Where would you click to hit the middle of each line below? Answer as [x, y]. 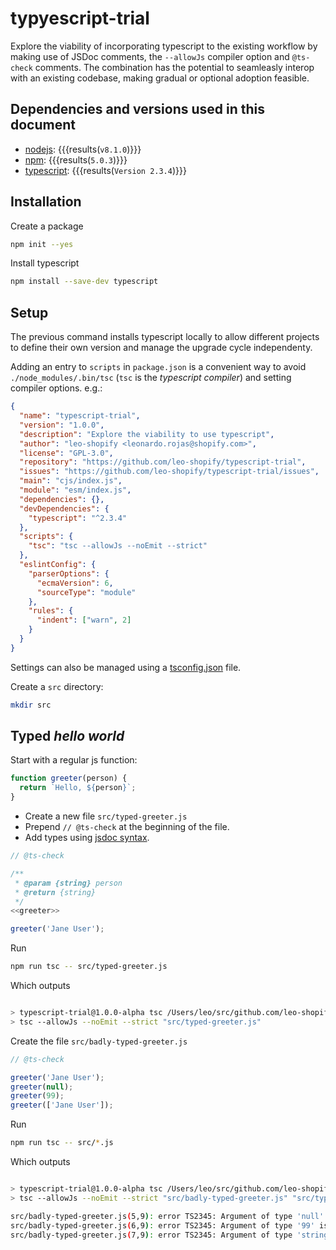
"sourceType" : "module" [86, 592]
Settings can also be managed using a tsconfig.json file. [126, 667]
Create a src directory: [57, 686]
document [43, 125]
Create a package [47, 226]
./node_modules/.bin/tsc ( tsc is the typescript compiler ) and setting [151, 378]
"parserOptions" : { [69, 573]
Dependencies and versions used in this [138, 109]
